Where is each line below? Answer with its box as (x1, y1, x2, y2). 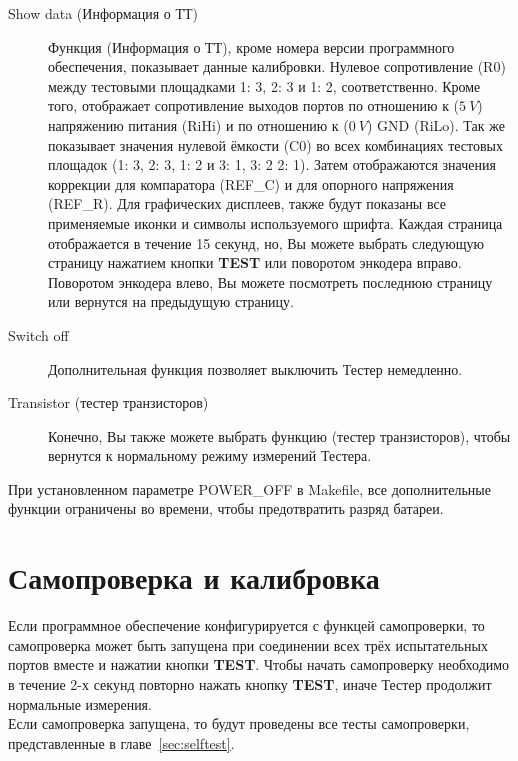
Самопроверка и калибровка (8, 557, 380, 598)
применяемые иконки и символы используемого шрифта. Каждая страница (48, 212, 503, 233)
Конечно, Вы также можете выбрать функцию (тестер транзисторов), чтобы (48, 425, 511, 446)
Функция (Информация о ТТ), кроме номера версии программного (48, 36, 455, 57)
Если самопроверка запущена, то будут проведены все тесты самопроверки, (8, 713, 470, 734)
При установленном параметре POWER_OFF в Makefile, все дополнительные (8, 478, 491, 499)
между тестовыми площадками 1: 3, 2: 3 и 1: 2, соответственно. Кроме (48, 75, 481, 96)
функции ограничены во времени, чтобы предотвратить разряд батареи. (8, 498, 444, 519)
